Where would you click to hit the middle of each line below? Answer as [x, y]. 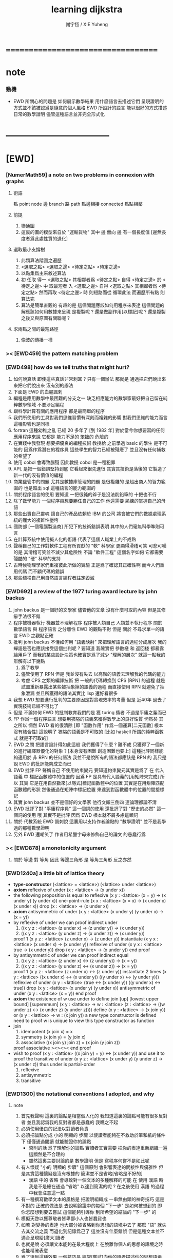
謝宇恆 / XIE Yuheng [87, 24]
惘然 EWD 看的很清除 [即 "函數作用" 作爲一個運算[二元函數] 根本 [96, 725]
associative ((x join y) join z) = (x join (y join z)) [70, 1043]
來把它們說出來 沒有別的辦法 [43, 385]
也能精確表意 [34, 1250]
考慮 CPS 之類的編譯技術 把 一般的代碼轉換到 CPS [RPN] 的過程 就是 [93, 680]
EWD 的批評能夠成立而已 [45, 763]
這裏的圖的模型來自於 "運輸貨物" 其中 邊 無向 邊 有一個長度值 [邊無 [91, 232]
